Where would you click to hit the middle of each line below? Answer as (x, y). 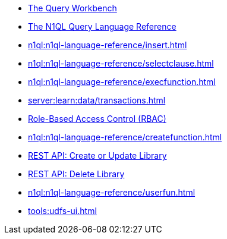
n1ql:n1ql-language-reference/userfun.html (112, 192)
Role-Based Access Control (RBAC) (97, 119)
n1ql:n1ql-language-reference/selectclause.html (121, 63)
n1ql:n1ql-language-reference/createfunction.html (125, 137)
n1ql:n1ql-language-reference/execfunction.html (122, 82)
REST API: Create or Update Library (97, 155)
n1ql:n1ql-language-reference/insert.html (108, 45)
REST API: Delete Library (76, 174)
